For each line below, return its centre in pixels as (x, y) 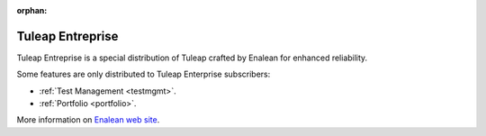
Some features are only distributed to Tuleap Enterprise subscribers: (144, 74)
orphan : (32, 10)
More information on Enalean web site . (88, 120)
